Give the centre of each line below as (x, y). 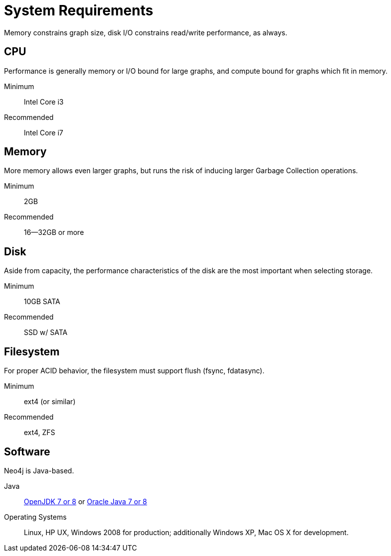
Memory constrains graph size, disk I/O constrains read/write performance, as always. (146, 32)
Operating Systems (35, 517)
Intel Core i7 (44, 132)
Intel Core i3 (44, 102)
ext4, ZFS (40, 433)
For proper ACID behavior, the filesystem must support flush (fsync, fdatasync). (134, 371)
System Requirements (79, 10)
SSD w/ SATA (46, 333)
